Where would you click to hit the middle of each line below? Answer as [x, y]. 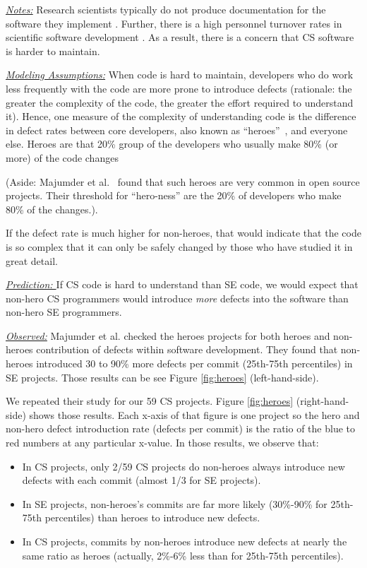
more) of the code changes [62, 157]
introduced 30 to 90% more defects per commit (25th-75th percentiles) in [194, 363]
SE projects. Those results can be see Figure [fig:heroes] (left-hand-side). [162, 377]
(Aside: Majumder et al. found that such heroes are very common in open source [183, 181]
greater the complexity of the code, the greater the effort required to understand [180, 102]
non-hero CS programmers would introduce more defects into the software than [177, 298]
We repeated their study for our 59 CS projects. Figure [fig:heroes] [150, 401]
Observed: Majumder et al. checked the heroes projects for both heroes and [168, 335]
